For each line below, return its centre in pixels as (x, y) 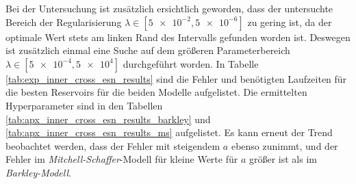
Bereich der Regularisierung (64, 22)
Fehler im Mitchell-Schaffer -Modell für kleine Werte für (122, 159)
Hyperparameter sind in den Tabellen (84, 105)
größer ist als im (283, 159)
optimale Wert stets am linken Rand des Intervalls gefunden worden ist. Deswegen (178, 37)
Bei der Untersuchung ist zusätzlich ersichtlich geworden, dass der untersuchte (169, 8)
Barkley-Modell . (38, 172)
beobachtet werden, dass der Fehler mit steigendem (113, 145)
